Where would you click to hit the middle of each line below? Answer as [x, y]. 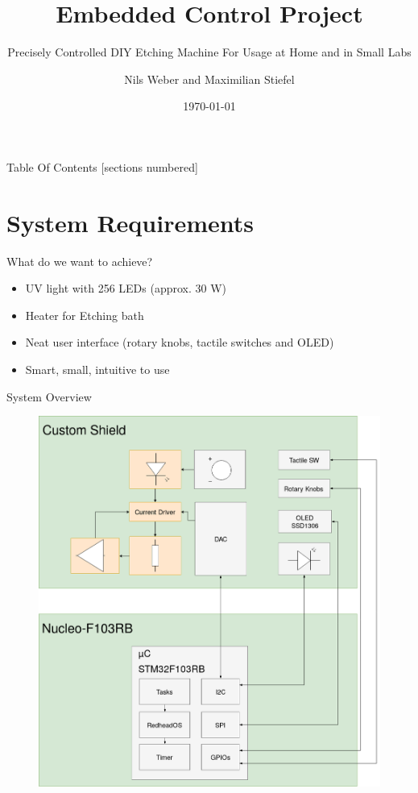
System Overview [49, 396]
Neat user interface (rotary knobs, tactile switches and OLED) [180, 342]
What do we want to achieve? [80, 261]
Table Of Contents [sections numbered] [102, 166]
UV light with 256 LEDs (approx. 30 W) [126, 288]
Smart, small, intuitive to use [97, 369]
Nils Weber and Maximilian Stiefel [209, 79]
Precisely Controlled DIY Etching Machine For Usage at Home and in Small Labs [209, 52]
